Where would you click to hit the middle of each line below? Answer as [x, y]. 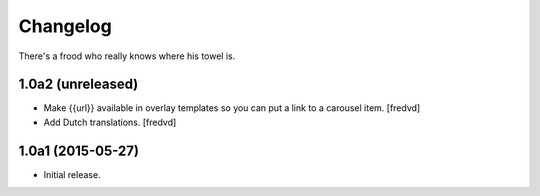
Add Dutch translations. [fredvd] [110, 122]
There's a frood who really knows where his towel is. [127, 56]
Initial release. [72, 174]
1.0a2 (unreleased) [78, 84]
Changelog [65, 26]
